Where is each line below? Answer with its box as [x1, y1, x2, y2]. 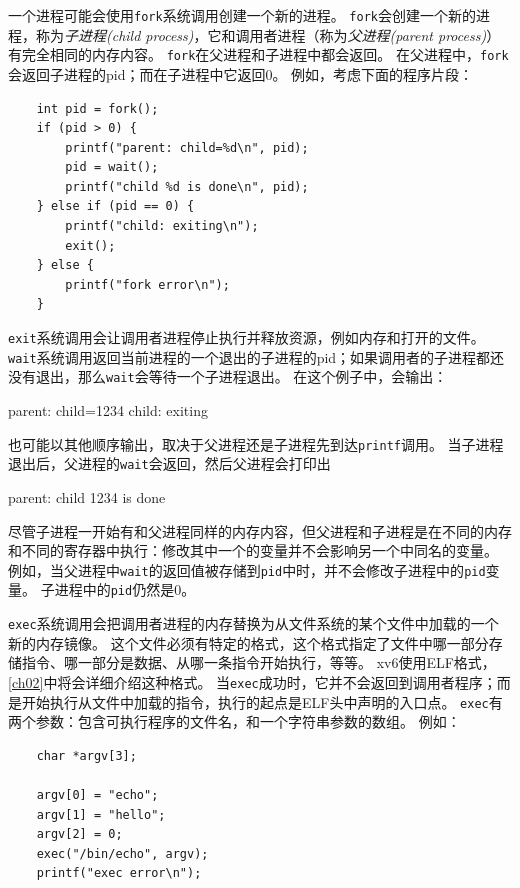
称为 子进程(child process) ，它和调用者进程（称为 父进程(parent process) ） [35, 24, 501, 45]
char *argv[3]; [36, 748, 137, 763]
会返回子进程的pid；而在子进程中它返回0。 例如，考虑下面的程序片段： [8, 63, 474, 84]
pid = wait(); [65, 160, 159, 175]
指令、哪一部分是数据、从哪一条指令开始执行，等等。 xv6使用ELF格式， [21, 652, 496, 673]
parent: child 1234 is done [8, 486, 166, 507]
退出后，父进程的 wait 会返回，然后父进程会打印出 [8, 453, 331, 474]
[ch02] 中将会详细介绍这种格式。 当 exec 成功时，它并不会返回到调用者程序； [8, 671, 497, 692]
